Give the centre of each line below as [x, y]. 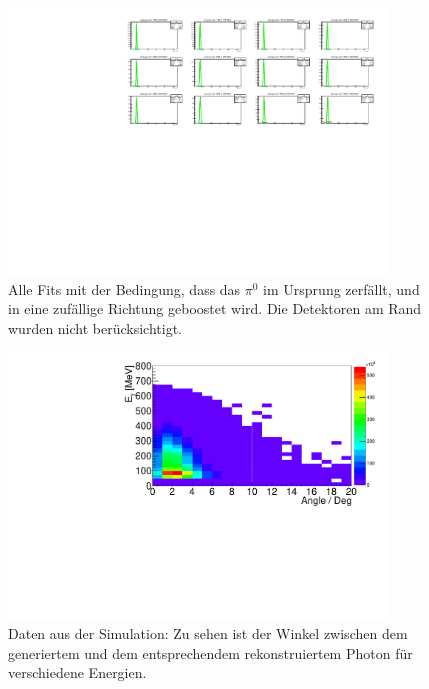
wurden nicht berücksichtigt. [95, 327]
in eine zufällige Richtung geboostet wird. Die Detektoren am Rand [215, 308]
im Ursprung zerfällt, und [341, 288]
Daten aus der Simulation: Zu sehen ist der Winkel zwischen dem [208, 633]
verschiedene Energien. [77, 672]
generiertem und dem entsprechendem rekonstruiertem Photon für [210, 652]
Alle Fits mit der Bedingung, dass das [124, 288]
